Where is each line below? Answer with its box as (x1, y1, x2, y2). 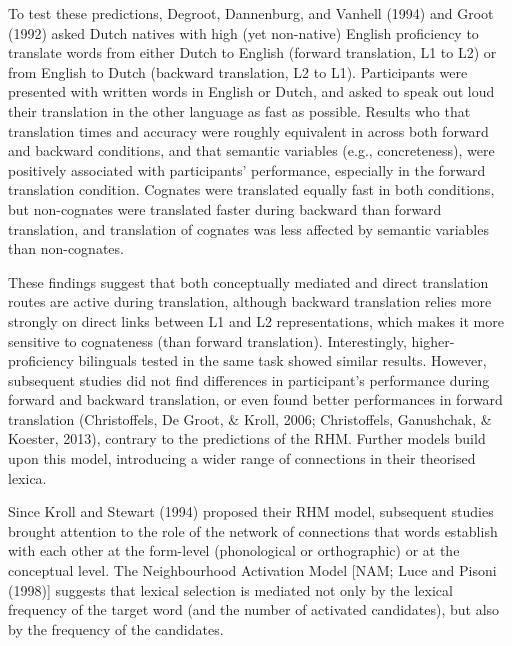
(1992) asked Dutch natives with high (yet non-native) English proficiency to (8, 22, 479, 43)
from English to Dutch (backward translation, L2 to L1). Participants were (8, 61, 468, 82)
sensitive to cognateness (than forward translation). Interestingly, (8, 330, 407, 351)
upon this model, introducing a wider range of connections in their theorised (8, 448, 476, 469)
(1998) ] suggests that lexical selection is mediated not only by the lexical (8, 579, 453, 600)
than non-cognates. (8, 238, 124, 259)
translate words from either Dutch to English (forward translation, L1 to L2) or (8, 42, 497, 63)
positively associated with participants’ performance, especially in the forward (8, 159, 486, 180)
